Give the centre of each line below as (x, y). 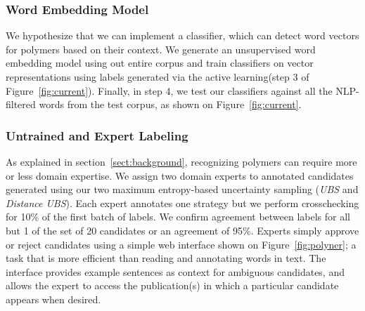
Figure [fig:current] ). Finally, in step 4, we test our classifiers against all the (169, 90)
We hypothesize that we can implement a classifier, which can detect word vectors (182, 35)
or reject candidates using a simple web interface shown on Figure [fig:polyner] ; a (181, 244)
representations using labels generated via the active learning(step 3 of (158, 77)
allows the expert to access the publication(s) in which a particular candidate (172, 285)
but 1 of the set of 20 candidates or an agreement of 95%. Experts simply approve (182, 230)
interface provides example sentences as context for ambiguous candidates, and (175, 271)
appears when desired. (53, 299)
